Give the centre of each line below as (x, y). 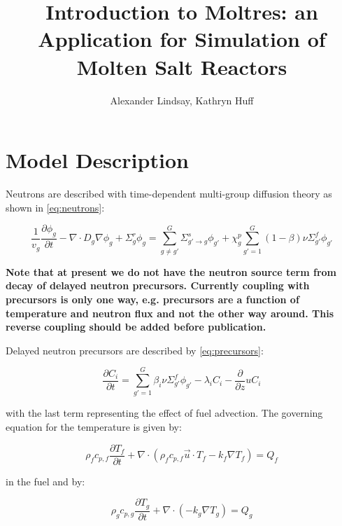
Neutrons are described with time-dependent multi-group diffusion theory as (169, 194)
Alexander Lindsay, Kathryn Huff (182, 100)
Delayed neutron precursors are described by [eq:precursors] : (135, 350)
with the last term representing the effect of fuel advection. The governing (164, 413)
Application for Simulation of (182, 39)
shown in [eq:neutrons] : (55, 207)
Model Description (97, 160)
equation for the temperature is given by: (94, 427)
